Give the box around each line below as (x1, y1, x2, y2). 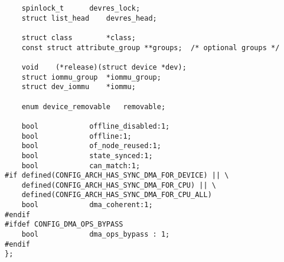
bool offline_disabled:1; (21, 122, 170, 130)
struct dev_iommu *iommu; (21, 83, 136, 91)
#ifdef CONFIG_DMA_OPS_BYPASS (5, 220, 123, 229)
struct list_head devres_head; (21, 14, 157, 22)
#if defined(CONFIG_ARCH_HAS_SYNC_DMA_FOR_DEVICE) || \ (5, 171, 229, 180)
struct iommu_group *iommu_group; (21, 73, 161, 81)
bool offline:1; (21, 132, 132, 140)
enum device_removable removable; (21, 102, 166, 111)
